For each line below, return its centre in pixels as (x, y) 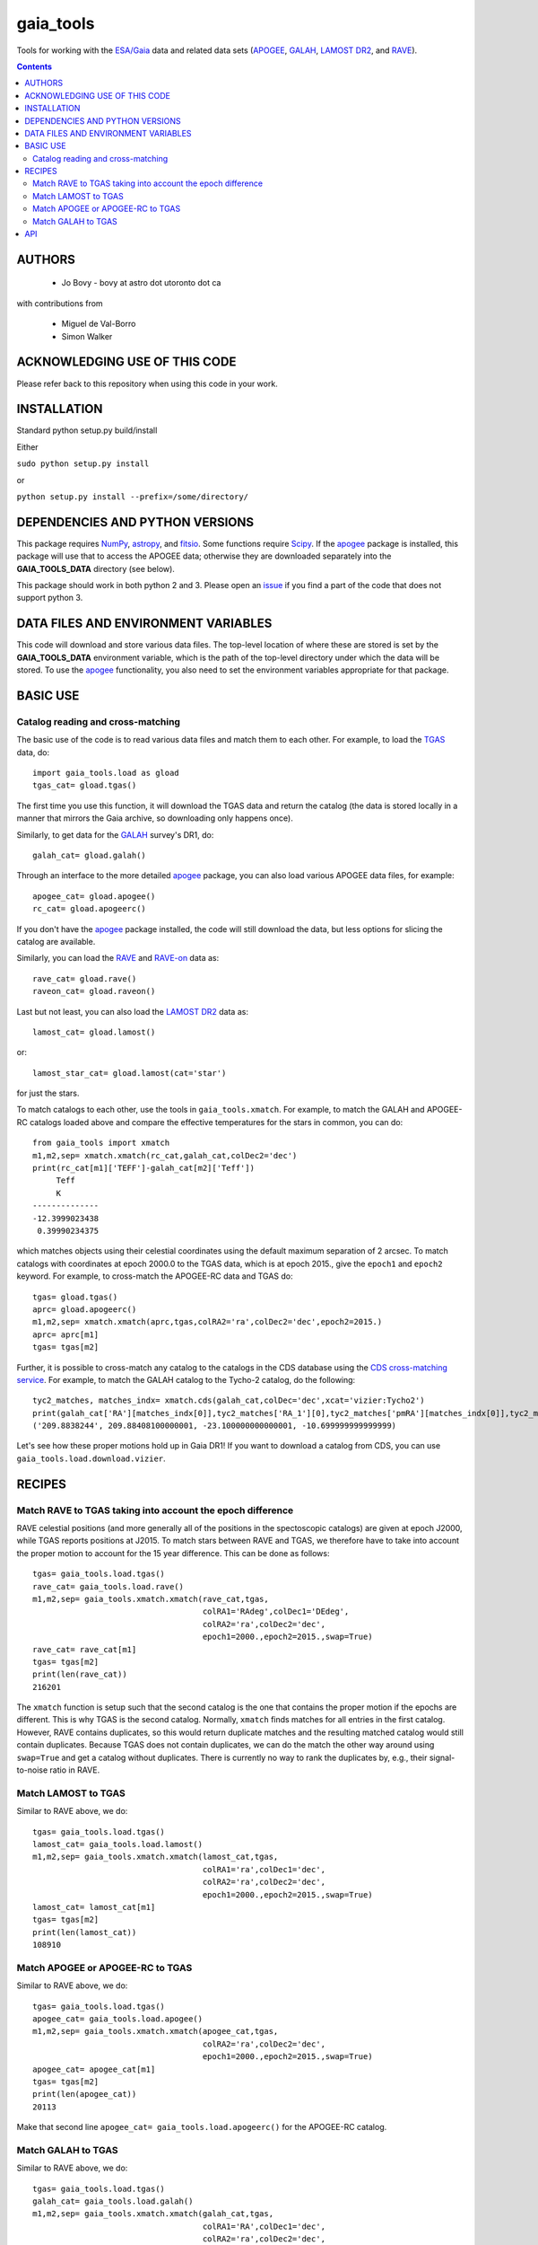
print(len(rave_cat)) (80, 1674)
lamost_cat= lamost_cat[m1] (94, 1907)
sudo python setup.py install (83, 464)
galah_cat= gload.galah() (90, 856)
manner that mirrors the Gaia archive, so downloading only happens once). (155, 818)
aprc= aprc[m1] (66, 1334)
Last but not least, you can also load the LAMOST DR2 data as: (132, 1011)
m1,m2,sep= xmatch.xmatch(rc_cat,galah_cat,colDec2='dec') (165, 1155)
